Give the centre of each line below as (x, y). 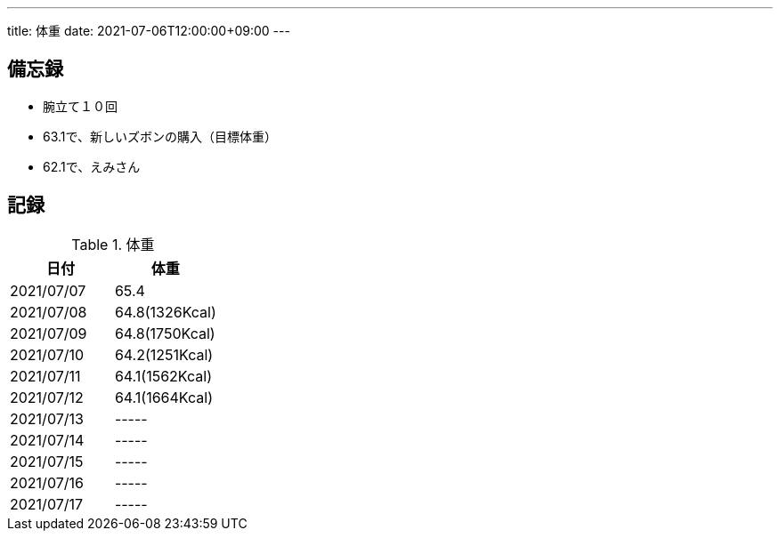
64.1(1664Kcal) (163, 397)
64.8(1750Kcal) (165, 333)
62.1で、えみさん (92, 166)
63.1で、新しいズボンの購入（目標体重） (160, 136)
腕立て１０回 (80, 106)
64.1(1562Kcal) (163, 376)
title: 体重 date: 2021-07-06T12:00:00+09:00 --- (149, 31)
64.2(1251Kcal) (164, 354)
